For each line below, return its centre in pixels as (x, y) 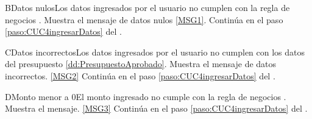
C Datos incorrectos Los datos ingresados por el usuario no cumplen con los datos (155, 52)
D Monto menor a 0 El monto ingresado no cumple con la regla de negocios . (146, 96)
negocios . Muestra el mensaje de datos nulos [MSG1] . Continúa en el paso (144, 19)
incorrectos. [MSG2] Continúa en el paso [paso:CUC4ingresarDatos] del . (140, 75)
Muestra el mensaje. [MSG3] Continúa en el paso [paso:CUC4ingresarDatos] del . (156, 108)
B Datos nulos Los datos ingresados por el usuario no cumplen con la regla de (147, 7)
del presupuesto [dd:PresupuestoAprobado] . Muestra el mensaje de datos (141, 64)
